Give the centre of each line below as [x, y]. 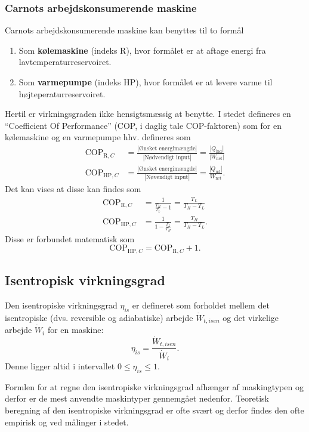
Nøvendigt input [167, 178]
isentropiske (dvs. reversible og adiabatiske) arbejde [99, 317]
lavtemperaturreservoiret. [65, 62]
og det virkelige [251, 317]
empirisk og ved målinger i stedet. [67, 422]
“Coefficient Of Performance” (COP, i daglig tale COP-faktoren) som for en [143, 125]
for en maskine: [75, 330]
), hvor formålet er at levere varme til [204, 82]
